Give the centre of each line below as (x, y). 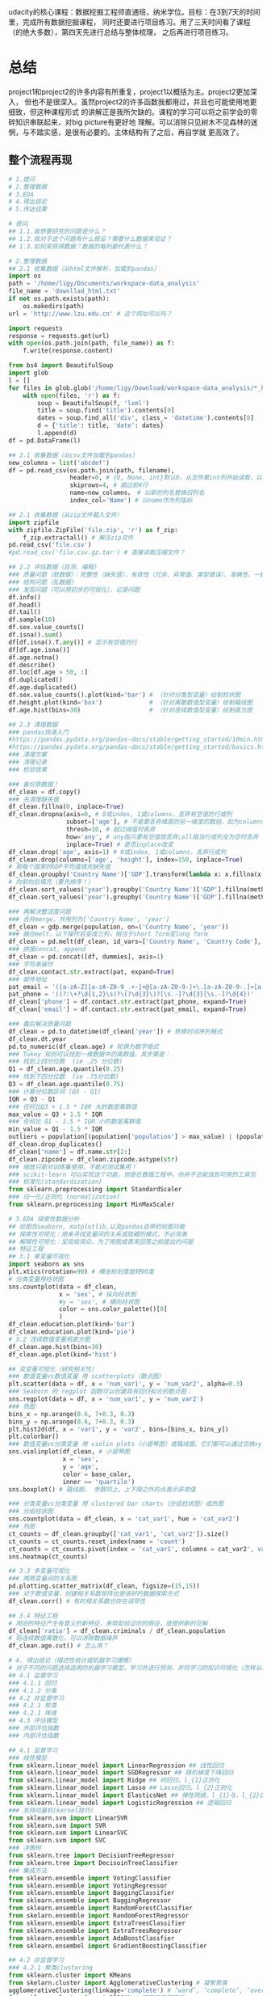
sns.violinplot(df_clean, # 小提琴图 (69, 1452)
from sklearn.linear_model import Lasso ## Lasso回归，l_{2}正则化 (120, 1788)
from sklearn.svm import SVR (57, 1825)
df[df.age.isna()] (39, 649)
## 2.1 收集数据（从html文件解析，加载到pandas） (84, 269)
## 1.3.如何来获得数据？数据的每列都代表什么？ (78, 246)
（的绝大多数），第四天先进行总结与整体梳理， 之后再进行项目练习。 (121, 32)
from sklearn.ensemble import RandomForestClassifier (101, 1908)
